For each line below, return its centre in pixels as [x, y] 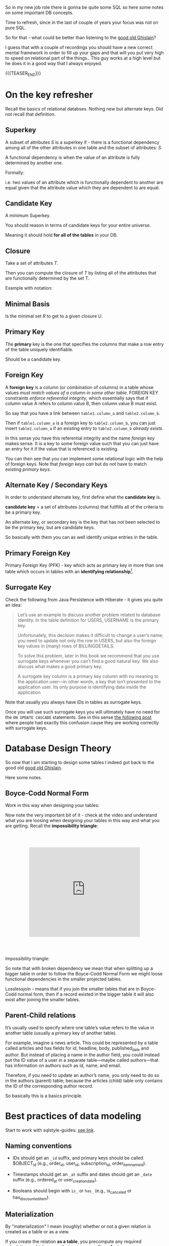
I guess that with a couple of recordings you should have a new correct [79, 47]
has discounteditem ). [31, 1198]
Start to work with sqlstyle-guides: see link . [50, 1130]
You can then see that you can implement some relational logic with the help [84, 458]
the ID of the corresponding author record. [49, 1086]
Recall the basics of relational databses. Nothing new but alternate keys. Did [84, 109]
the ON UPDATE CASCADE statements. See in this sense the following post [78, 717]
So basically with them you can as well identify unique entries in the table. [82, 537]
